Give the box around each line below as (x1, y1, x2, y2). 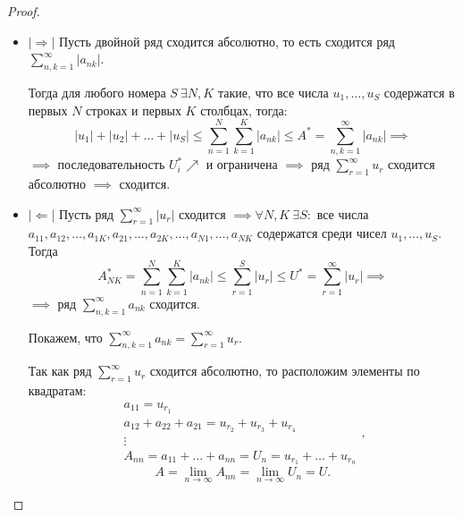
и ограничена (206, 155, 278, 174)
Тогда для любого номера (28, 82, 166, 101)
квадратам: (28, 381, 87, 400)
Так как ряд (28, 361, 92, 380)
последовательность (57, 155, 165, 174)
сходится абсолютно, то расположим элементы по (149, 361, 420, 380)
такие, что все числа (217, 82, 329, 101)
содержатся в (383, 82, 455, 101)
